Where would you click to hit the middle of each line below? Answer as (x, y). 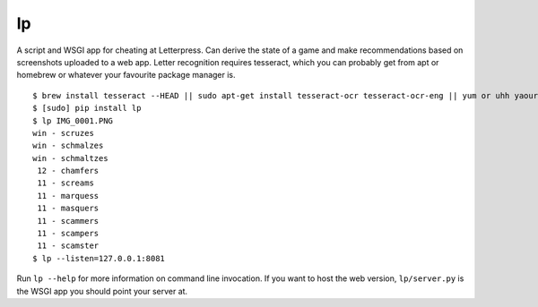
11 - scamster (68, 246)
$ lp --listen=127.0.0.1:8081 (99, 258)
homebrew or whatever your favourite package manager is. (126, 75)
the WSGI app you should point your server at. (102, 291)
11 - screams (65, 183)
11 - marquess (68, 196)
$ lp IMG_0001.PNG (73, 120)
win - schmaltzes (70, 158)
